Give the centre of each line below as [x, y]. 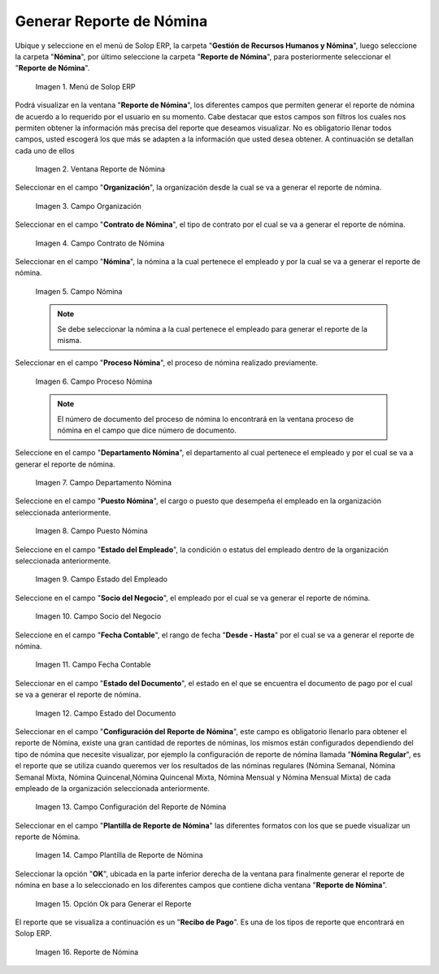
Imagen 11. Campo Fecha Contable [93, 665]
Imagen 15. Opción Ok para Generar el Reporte [113, 903]
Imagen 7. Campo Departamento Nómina [104, 483]
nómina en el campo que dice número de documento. [147, 430]
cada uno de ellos [45, 150]
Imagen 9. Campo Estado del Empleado [102, 579]
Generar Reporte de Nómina [111, 21]
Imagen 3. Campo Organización [88, 206]
